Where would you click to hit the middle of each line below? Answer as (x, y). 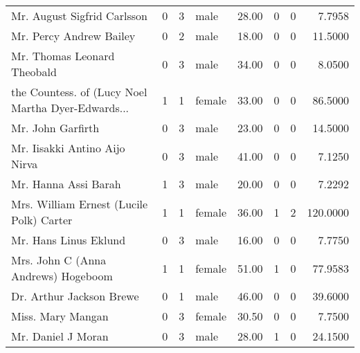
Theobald (34, 72)
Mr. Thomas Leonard (63, 56)
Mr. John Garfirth (55, 128)
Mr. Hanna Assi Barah (66, 184)
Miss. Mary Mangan (60, 316)
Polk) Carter (42, 220)
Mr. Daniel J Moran (60, 336)
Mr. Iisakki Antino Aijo (68, 148)
